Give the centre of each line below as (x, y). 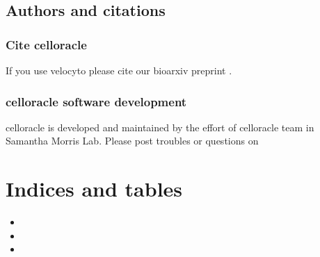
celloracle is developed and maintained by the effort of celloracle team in (160, 127)
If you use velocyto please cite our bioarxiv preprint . (119, 70)
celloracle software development (96, 101)
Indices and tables (94, 189)
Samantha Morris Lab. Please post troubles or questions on (132, 141)
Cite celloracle (46, 44)
